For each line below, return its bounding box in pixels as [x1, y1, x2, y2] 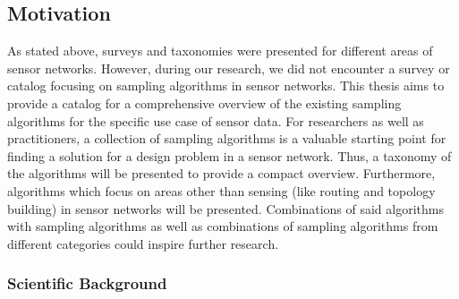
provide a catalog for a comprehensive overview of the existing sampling [7, 93, 402, 112]
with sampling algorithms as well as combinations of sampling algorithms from [7, 217, 438, 235]
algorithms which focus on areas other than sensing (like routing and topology [7, 181, 436, 200]
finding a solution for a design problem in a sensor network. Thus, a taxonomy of [7, 146, 452, 165]
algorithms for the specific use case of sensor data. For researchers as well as [7, 111, 424, 130]
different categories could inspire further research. [7, 234, 279, 252]
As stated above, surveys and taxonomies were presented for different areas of [7, 41, 433, 60]
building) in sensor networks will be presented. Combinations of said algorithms [7, 199, 444, 218]
